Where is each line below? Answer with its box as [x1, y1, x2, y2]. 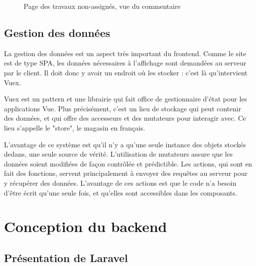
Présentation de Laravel [4, 250, 128, 265]
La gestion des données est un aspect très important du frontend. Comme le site [4, 48, 247, 58]
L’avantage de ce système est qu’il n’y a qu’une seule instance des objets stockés [4, 139, 246, 149]
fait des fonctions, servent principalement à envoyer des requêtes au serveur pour [4, 168, 248, 178]
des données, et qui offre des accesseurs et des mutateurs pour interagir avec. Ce [4, 113, 246, 123]
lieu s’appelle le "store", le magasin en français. [4, 122, 146, 133]
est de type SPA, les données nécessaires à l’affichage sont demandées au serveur [4, 58, 247, 68]
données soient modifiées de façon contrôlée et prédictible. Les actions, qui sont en [4, 158, 253, 168]
